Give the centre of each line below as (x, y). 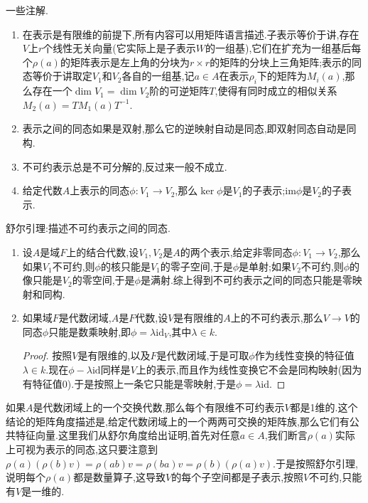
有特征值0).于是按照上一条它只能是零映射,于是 (129, 383)
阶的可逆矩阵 (179, 91)
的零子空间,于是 (196, 266)
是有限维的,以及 (114, 355)
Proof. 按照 (47, 355)
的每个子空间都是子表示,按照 (238, 477)
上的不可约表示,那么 (277, 318)
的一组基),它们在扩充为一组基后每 (283, 48)
